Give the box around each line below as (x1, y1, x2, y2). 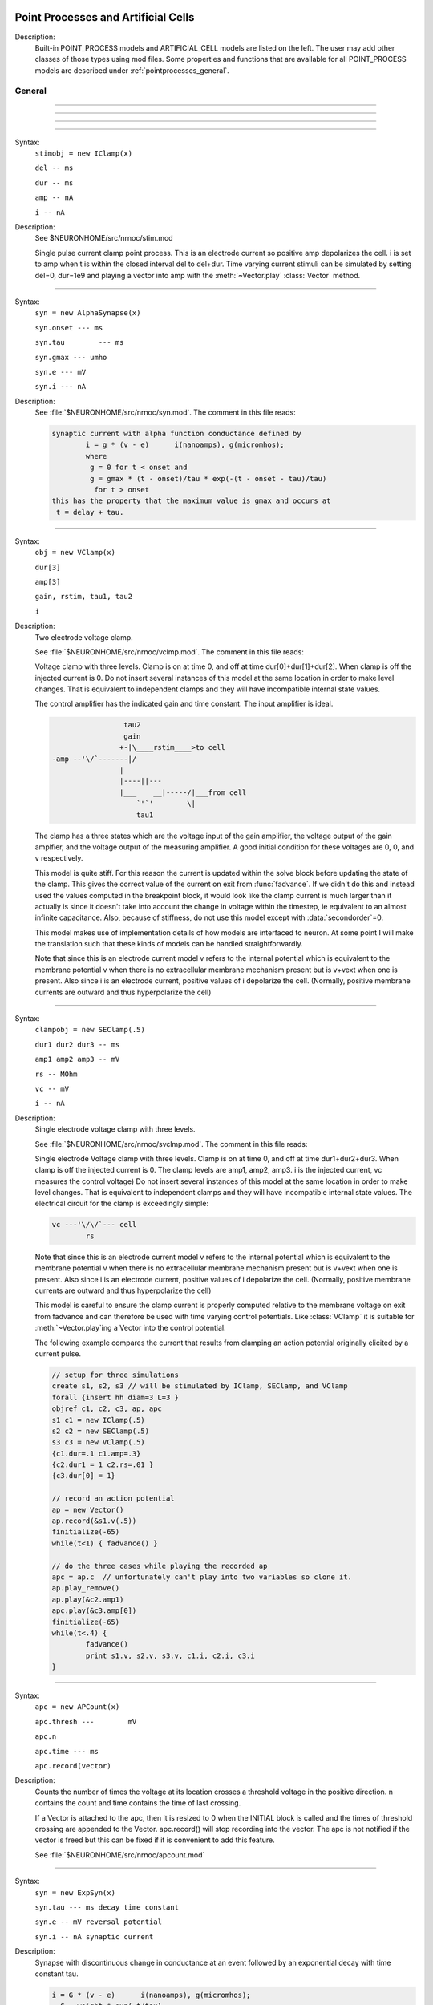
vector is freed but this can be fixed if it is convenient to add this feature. (34, 1835, 276, 1845)
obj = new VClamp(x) (34, 548, 116, 557)
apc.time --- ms (34, 1747, 99, 1756)
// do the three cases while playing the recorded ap (51, 1561, 268, 1570)
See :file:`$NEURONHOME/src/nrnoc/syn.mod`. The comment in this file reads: (34, 407, 296, 417)
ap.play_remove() (51, 1584, 120, 1593)
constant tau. (34, 1969, 79, 1979)
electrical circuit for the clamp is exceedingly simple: (34, 1199, 208, 1209)
